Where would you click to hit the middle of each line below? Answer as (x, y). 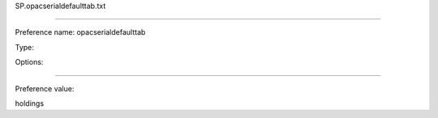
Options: (29, 62)
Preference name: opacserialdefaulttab (80, 32)
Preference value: (45, 88)
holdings (30, 103)
